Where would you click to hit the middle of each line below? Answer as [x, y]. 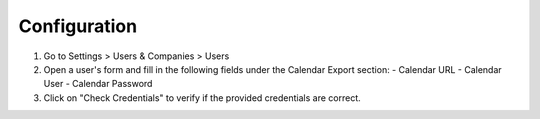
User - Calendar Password [98, 84]
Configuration [78, 26]
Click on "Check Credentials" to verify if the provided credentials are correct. [202, 97]
